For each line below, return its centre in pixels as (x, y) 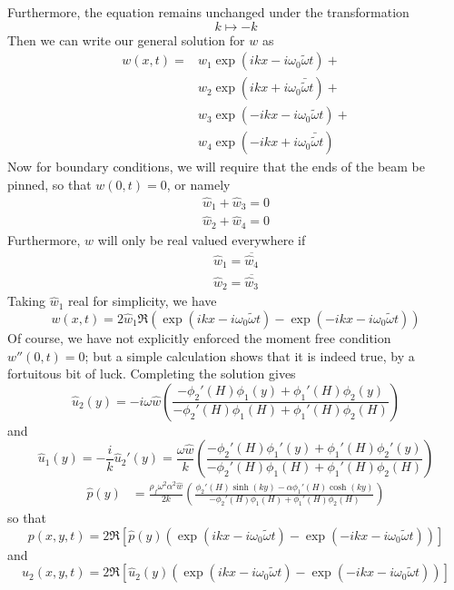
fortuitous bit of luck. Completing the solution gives (152, 374)
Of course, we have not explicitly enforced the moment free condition (199, 337)
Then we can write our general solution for (126, 39)
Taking (27, 301)
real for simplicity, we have (143, 301)
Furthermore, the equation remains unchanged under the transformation (208, 12)
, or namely (198, 184)
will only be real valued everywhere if (202, 239)
